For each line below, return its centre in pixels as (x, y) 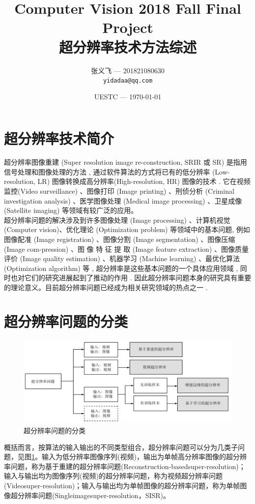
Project (128, 27)
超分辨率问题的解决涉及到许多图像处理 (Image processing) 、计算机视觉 (117, 220)
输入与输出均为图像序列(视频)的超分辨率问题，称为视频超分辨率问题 (113, 476)
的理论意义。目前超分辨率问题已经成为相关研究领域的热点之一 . (106, 287)
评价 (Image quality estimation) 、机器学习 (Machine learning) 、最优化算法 (122, 258)
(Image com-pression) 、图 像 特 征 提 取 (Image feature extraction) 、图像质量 (126, 249)
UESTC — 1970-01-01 (128, 96)
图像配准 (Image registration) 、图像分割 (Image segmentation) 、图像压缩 (120, 239)
